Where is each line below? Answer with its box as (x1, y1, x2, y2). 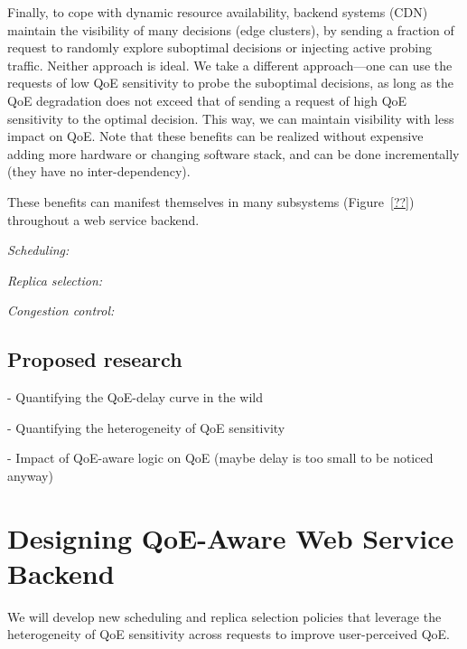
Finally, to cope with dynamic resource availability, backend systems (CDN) (7, 3, 428, 21)
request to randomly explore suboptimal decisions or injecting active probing (7, 38, 432, 57)
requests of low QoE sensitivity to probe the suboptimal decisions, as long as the (7, 73, 454, 92)
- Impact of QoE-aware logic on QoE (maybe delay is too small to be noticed (7, 448, 434, 467)
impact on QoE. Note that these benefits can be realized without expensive (7, 127, 424, 146)
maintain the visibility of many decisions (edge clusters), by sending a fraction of (7, 20, 454, 39)
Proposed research (7, 345, 182, 373)
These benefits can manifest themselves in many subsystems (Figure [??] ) (7, 192, 415, 211)
